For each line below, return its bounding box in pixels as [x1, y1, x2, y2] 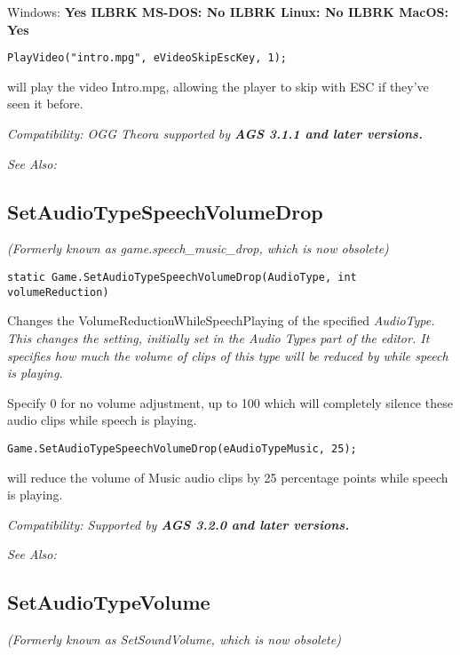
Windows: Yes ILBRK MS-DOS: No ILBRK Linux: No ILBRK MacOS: [7, 3, 449, 20]
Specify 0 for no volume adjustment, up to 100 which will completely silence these [7, 393, 453, 411]
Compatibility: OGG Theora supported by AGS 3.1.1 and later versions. [7, 124, 423, 143]
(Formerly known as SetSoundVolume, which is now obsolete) [7, 630, 341, 649]
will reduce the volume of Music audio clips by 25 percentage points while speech [7, 467, 448, 486]
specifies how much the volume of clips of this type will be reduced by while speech [7, 346, 448, 364]
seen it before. [7, 94, 83, 113]
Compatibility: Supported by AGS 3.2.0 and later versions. [7, 515, 350, 533]
